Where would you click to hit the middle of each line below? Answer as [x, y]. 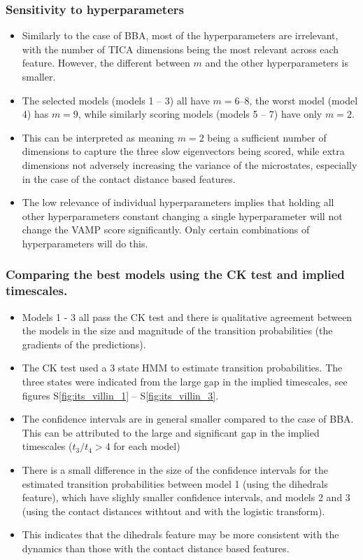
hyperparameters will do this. [85, 243]
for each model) [147, 446]
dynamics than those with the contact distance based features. [156, 548]
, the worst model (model [304, 100]
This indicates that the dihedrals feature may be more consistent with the [180, 534]
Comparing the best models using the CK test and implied [175, 274]
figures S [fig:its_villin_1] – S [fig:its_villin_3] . [120, 395]
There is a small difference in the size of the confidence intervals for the [175, 470]
